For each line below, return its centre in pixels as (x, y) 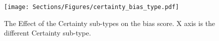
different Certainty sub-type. (48, 33)
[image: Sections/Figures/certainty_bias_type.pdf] (92, 7)
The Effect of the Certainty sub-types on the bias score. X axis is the (110, 23)
